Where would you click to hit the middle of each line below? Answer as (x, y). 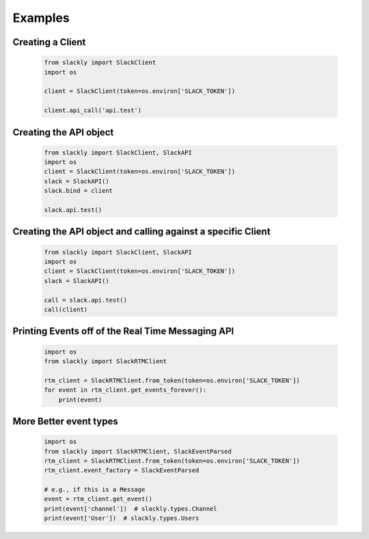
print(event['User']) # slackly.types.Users (122, 518)
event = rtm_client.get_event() (98, 499)
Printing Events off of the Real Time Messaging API (123, 331)
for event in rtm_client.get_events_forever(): (125, 390)
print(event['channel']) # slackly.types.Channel (131, 509)
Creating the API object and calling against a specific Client (141, 232)
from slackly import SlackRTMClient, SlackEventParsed (138, 451)
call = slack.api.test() (86, 300)
